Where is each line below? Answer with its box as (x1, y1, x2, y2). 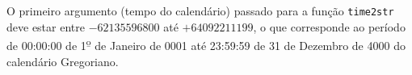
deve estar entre (6, 18, 85, 35)
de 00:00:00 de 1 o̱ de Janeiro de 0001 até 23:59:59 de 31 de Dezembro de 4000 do (6, 35, 406, 53)
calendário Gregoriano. (6, 52, 119, 69)
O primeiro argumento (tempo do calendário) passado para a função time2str (6, 2, 394, 19)
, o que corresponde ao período (253, 18, 406, 35)
